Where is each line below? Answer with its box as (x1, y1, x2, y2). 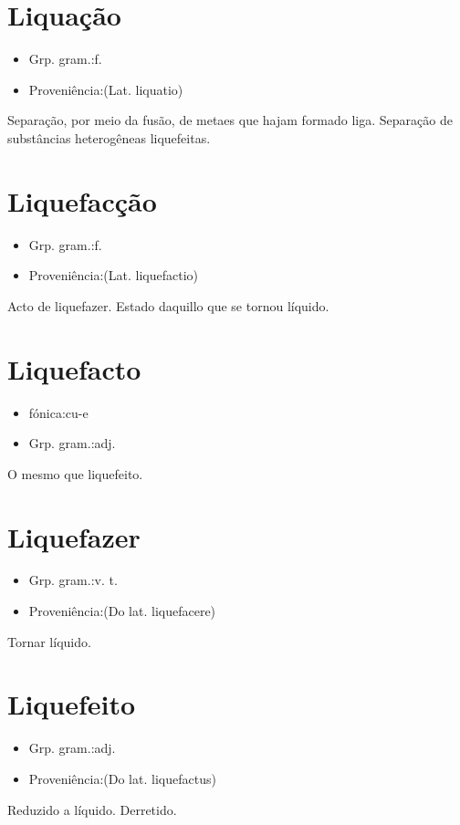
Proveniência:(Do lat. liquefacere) (28, 601, 216, 621)
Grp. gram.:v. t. (28, 570, 118, 590)
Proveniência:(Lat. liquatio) (28, 79, 183, 99)
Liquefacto (7, 350, 141, 387)
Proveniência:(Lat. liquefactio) (28, 266, 198, 285)
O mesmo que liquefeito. (7, 464, 143, 483)
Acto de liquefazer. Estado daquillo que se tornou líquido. (7, 296, 329, 315)
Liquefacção (7, 182, 157, 219)
